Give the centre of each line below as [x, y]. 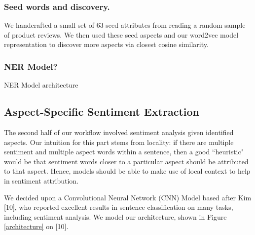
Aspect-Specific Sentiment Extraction [102, 112]
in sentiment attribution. [41, 180]
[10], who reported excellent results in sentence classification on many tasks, [119, 207]
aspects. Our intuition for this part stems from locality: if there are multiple [119, 142]
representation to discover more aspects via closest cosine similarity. [106, 44]
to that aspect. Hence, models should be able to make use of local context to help [127, 171]
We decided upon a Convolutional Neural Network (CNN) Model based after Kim [128, 197]
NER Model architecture [41, 85]
